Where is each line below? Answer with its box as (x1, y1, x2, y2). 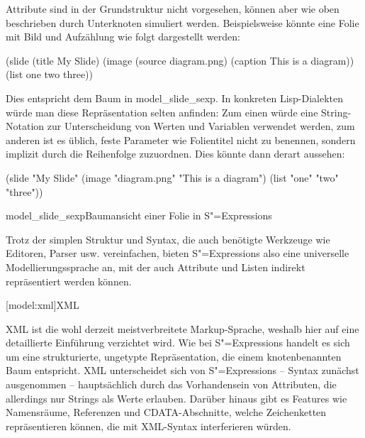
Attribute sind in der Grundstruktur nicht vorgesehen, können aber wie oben (6, 1, 339, 16)
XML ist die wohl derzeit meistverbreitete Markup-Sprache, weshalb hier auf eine (6, 321, 359, 336)
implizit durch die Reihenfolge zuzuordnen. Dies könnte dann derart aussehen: (6, 146, 345, 161)
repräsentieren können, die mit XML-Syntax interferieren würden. (6, 418, 291, 433)
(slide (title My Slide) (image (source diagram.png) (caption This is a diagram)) (6, 53, 354, 67)
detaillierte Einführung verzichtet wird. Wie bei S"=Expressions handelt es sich (6, 335, 350, 350)
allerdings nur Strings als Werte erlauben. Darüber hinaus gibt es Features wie (6, 390, 347, 405)
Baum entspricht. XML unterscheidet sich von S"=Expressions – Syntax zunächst (6, 363, 359, 378)
